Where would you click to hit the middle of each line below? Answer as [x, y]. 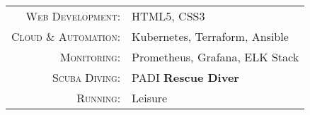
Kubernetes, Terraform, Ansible [210, 36]
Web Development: [73, 16]
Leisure [150, 98]
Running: [99, 98]
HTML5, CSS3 [168, 16]
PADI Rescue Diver [185, 77]
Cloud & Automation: [66, 36]
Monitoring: [90, 57]
